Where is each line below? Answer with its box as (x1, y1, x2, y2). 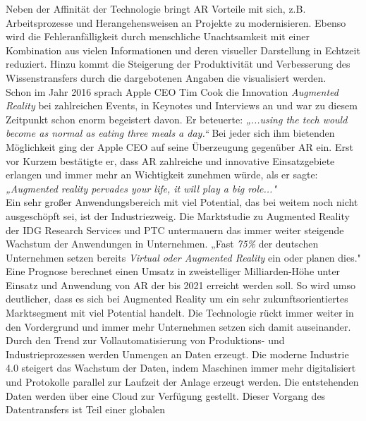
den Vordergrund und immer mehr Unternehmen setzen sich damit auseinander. (6, 319, 351, 334)
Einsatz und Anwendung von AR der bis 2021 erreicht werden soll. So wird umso (6, 277, 355, 292)
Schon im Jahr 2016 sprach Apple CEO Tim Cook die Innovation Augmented (6, 84, 338, 99)
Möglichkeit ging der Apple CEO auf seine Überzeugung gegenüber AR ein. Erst (6, 139, 353, 154)
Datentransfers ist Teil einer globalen (6, 402, 166, 417)
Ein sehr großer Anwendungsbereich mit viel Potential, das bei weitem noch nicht (6, 195, 358, 209)
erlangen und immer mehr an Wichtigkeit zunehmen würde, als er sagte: (6, 167, 318, 182)
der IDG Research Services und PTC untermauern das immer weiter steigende (6, 222, 344, 237)
